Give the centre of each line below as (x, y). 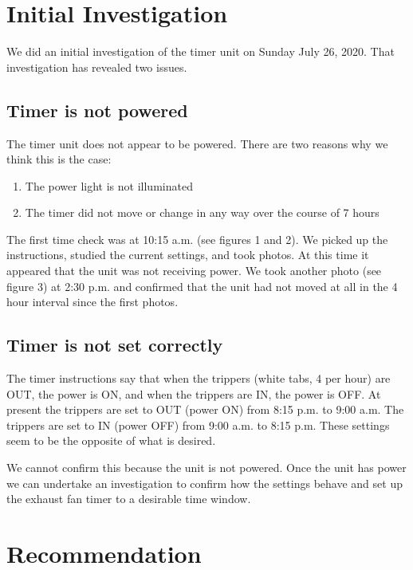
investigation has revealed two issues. (97, 67)
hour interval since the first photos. (92, 302)
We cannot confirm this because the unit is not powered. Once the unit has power (206, 468)
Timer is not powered (97, 110)
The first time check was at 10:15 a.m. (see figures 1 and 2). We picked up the (197, 239)
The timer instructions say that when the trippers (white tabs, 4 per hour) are (199, 378)
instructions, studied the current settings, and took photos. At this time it (188, 255)
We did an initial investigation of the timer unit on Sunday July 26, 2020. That (201, 51)
